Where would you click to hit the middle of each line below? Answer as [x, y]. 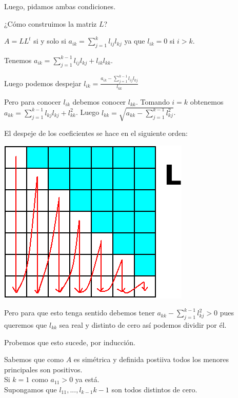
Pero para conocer [33, 101]
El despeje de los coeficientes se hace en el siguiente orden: [96, 133]
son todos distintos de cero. [154, 389]
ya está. [87, 379]
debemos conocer [99, 101]
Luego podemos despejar [43, 83]
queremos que [26, 324]
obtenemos [207, 101]
